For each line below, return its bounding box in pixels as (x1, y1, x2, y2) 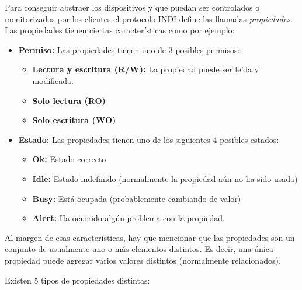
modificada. (32, 74, 74, 86)
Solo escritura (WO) (32, 114, 116, 126)
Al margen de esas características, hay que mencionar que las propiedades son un (5, 231, 295, 243)
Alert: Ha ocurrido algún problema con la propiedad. (32, 212, 225, 224)
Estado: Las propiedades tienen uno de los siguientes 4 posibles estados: (18, 133, 279, 145)
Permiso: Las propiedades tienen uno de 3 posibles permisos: (18, 43, 240, 55)
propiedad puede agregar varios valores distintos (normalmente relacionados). (5, 254, 281, 266)
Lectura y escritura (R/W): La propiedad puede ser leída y (32, 63, 259, 75)
